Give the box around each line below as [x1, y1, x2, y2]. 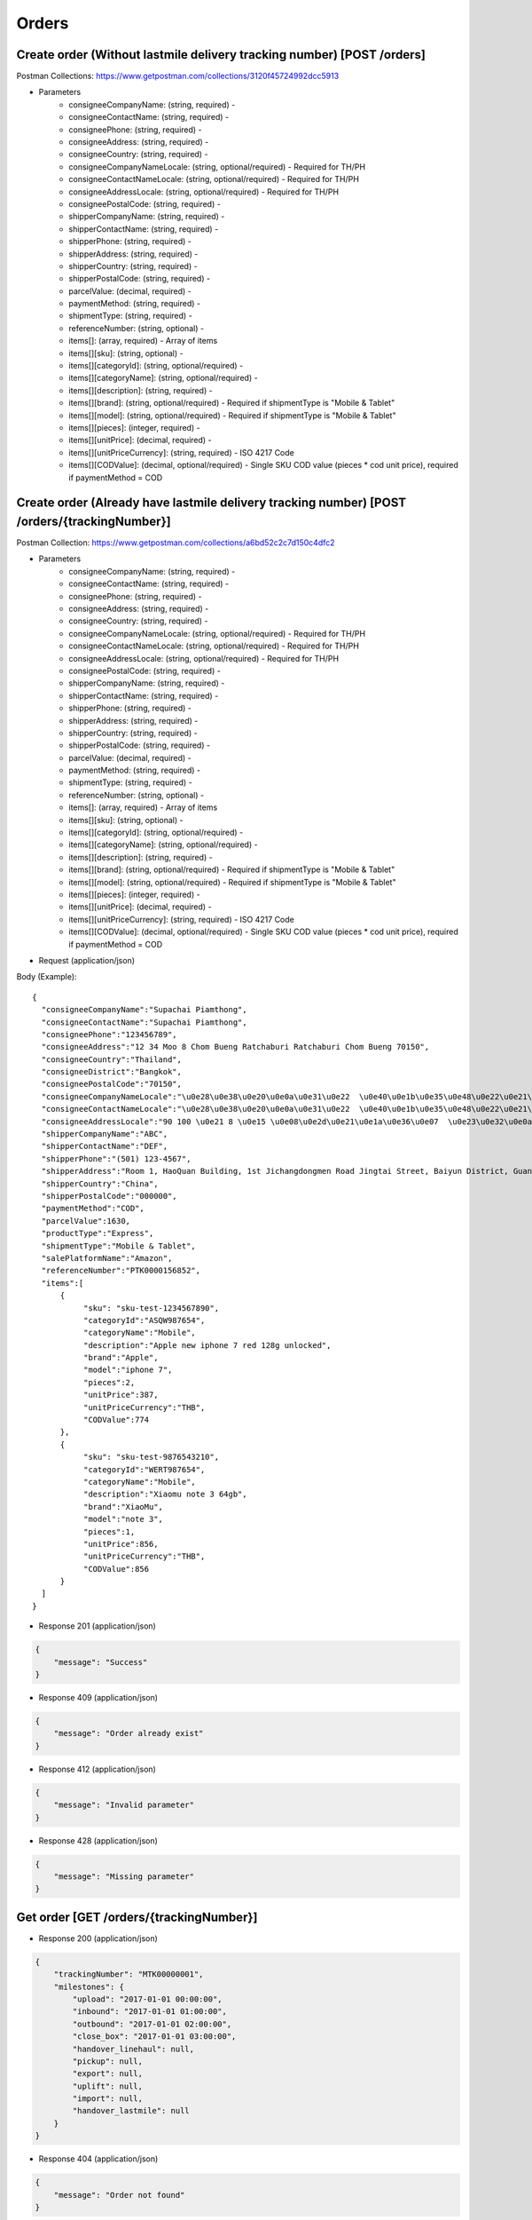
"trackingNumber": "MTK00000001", [53, 1970, 204, 1979]
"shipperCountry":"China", [41, 1178, 159, 1189]
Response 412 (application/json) [38, 1764, 157, 1774]
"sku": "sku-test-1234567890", [82, 1303, 220, 1313]
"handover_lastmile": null [72, 2105, 190, 2116]
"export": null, [72, 2069, 144, 2079]
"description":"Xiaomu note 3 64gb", [82, 1489, 247, 1500]
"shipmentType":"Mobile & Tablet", [41, 1241, 197, 1251]
